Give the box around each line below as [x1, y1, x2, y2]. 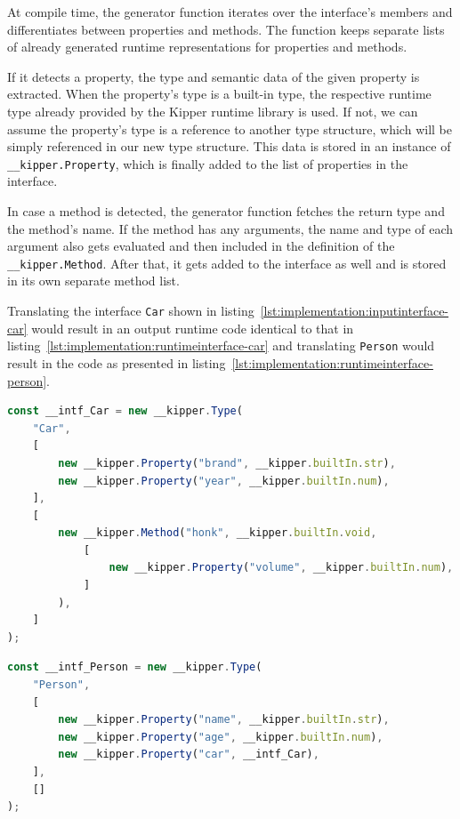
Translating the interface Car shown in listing [7, 301, 254, 320]
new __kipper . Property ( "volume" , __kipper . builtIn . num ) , [109, 561, 454, 574]
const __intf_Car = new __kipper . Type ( [7, 405, 243, 418]
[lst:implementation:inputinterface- [260, 301, 449, 320]
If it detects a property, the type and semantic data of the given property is [7, 67, 420, 85]
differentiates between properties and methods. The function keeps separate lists [7, 20, 445, 38]
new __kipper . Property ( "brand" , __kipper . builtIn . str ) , [58, 456, 396, 470]
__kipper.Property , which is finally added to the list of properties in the [7, 154, 408, 173]
